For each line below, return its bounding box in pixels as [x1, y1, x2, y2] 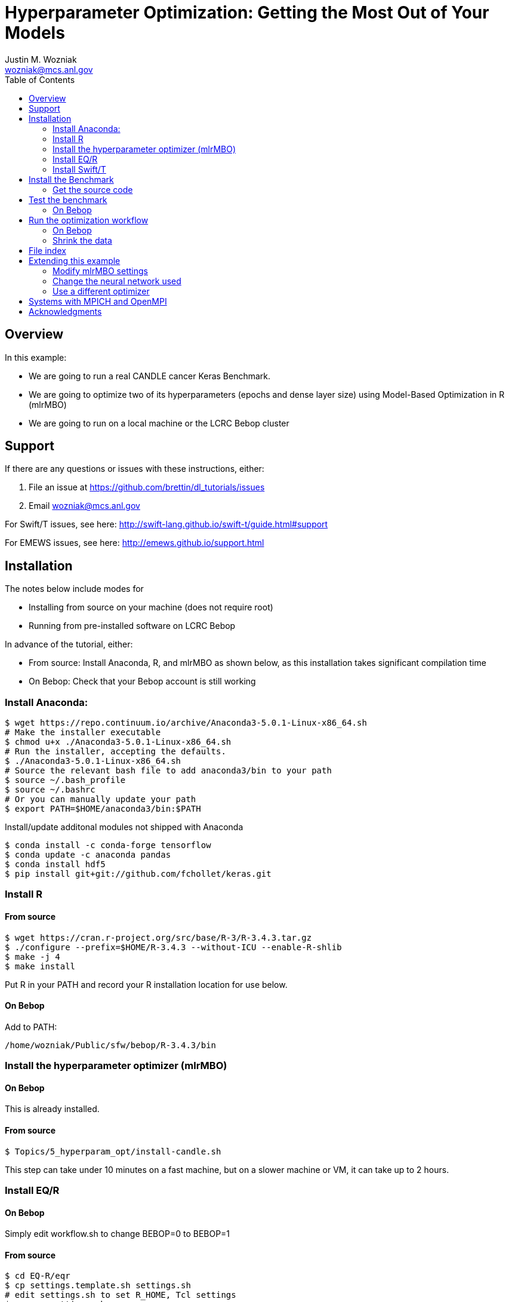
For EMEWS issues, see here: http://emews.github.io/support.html [5, 538, 264, 548]
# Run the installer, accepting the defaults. [5, 747, 226, 757]
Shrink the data [53, 235, 112, 245]
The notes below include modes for [5, 584, 144, 594]
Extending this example [29, 255, 121, 266]
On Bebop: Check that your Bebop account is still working [29, 676, 256, 687]
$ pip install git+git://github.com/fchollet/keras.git [5, 869, 272, 879]
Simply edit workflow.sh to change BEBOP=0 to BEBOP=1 [5, 1229, 230, 1239]
